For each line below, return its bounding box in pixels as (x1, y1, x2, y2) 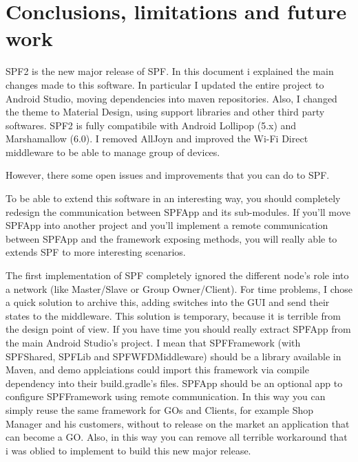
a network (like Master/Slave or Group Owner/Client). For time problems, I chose (6, 281, 352, 296)
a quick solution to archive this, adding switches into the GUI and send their (6, 295, 330, 309)
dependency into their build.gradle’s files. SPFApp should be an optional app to (6, 375, 343, 390)
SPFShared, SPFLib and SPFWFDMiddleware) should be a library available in (6, 349, 341, 363)
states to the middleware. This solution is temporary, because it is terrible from (6, 308, 341, 322)
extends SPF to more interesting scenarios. (6, 245, 186, 259)
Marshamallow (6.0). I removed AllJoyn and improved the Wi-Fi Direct (6, 131, 308, 146)
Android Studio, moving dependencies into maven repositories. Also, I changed (6, 91, 337, 105)
